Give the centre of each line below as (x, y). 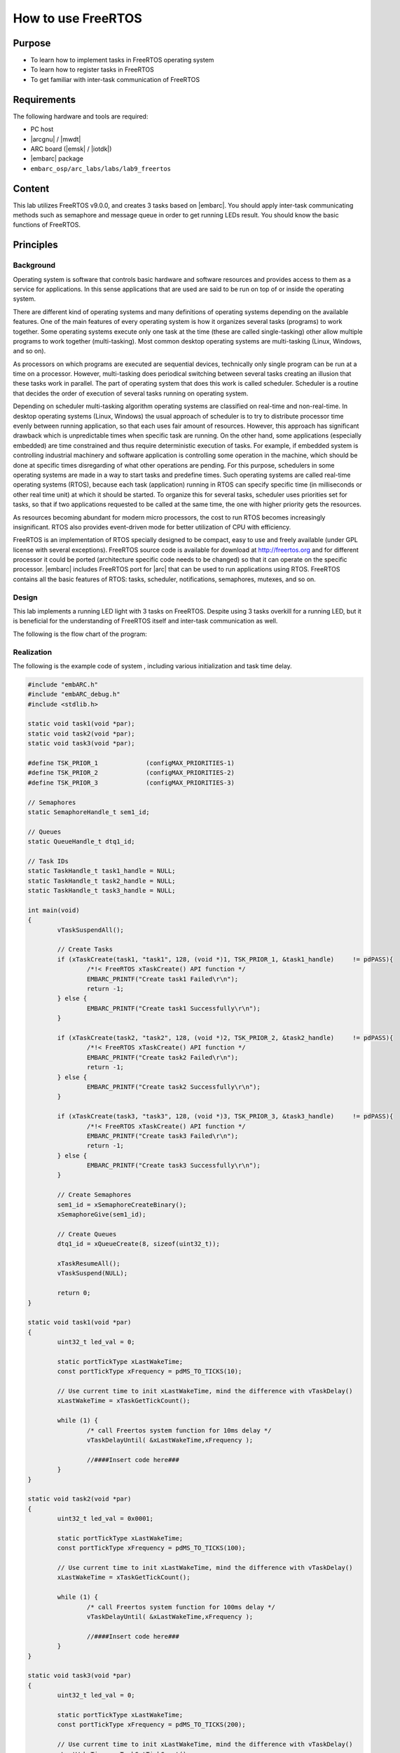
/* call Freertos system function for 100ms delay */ (181, 1607)
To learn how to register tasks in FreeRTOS (92, 69)
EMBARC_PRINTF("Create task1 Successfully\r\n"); (173, 1008)
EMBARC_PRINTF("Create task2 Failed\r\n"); (163, 1057)
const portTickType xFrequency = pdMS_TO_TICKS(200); (151, 1725)
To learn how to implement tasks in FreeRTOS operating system (122, 60)
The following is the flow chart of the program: (80, 634)
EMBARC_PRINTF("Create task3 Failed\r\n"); (163, 1136)
